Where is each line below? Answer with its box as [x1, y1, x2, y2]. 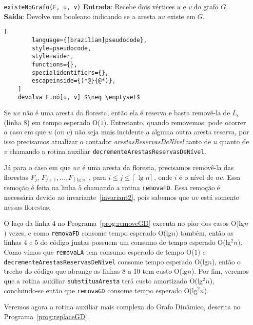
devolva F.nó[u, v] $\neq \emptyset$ [18, 93, 140, 101]
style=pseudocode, [32, 44, 91, 52]
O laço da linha [4, 218, 50, 228]
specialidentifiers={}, [32, 69, 109, 76]
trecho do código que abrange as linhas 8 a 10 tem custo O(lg [4, 266, 188, 276]
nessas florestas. [4, 201, 51, 212]
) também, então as [175, 227, 234, 238]
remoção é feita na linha [4, 182, 76, 193]
